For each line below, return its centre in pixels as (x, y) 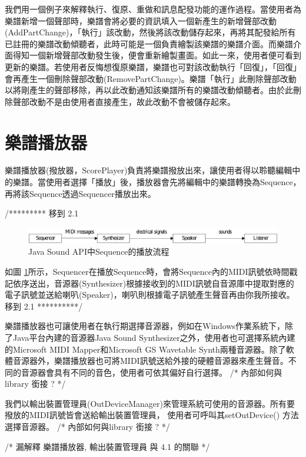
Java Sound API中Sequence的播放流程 (99, 251)
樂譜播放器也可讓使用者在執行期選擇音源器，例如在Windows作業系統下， (145, 326)
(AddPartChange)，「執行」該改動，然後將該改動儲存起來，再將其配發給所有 (150, 32)
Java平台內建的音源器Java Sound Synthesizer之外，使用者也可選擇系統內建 (154, 337)
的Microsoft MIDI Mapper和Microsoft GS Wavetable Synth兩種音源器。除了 (145, 349)
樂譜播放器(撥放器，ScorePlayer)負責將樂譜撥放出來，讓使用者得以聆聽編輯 (149, 170)
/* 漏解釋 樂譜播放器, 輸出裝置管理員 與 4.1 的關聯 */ (107, 446)
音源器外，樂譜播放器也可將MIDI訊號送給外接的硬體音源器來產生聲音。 (150, 361)
